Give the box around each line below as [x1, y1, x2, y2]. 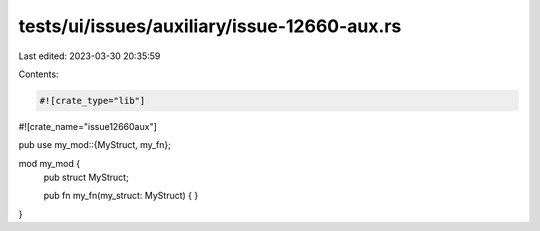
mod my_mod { [18, 157, 80, 169]
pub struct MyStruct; [43, 171, 129, 184]
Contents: [18, 68, 59, 80]
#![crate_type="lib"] [39, 95, 146, 106]
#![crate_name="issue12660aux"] [18, 120, 157, 132]
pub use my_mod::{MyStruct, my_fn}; [18, 139, 172, 151]
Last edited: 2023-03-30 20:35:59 [18, 50, 161, 62]
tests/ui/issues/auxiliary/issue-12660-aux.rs [18, 15, 402, 37]
